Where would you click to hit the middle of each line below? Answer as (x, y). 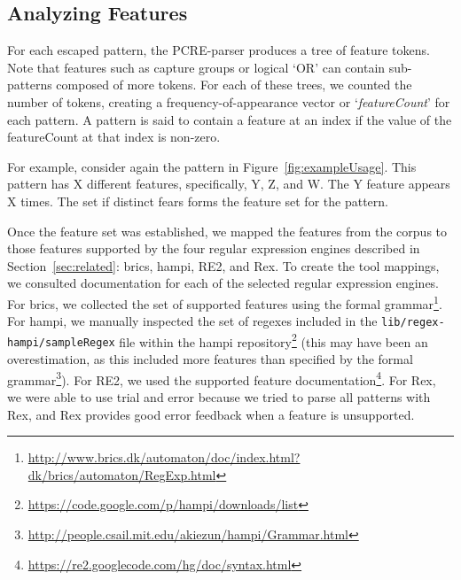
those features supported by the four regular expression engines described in (214, 248)
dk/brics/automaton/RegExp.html (122, 474)
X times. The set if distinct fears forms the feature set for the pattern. (198, 201)
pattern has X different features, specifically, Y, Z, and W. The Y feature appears (229, 184)
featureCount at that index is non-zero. (114, 137)
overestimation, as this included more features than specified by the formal (210, 359)
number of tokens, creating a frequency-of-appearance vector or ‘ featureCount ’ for (229, 101)
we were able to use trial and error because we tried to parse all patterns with (219, 396)
